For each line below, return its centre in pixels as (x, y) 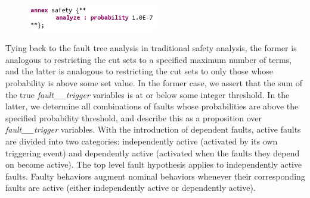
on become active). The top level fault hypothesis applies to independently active (154, 164)
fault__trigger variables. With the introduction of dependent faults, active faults (153, 129)
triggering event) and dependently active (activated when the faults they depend (153, 153)
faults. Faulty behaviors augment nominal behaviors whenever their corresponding (155, 176)
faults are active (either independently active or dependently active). (131, 188)
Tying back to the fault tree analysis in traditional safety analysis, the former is (151, 48)
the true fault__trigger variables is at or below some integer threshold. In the (148, 94)
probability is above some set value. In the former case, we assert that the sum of (154, 83)
